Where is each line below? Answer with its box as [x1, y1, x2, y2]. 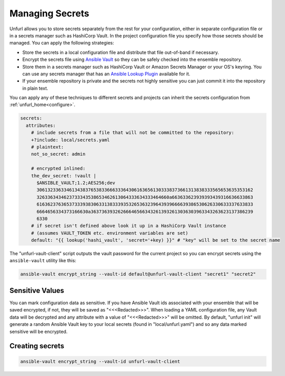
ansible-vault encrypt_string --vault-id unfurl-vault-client [20, 359, 180, 364]
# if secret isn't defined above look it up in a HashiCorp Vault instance [31, 223, 226, 229]
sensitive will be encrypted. [9, 328, 68, 335]
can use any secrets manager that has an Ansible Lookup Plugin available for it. [22, 71, 191, 77]
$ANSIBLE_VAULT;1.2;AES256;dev [36, 180, 116, 185]
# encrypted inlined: [31, 165, 86, 172]
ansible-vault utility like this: [9, 258, 77, 264]
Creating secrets [9, 342, 64, 350]
